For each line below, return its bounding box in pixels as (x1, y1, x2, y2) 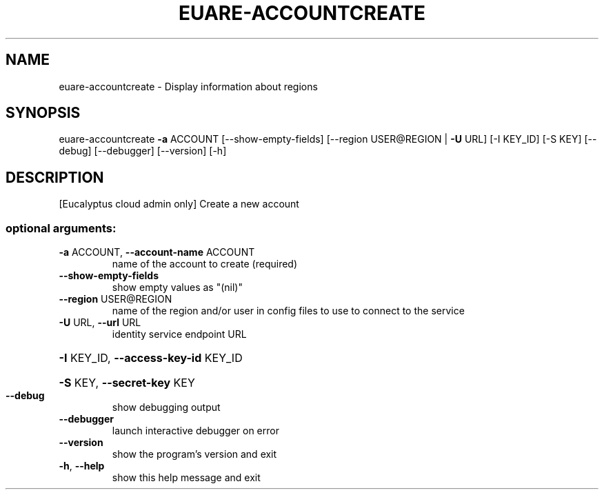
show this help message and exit (112, 472, 261, 484)
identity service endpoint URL (112, 328, 247, 341)
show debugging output (112, 401, 221, 414)
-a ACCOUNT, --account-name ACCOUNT (59, 246, 255, 259)
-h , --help (59, 460, 105, 472)
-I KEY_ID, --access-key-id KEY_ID (59, 351, 243, 365)
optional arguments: (6, 221, 117, 235)
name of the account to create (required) (112, 258, 298, 270)
